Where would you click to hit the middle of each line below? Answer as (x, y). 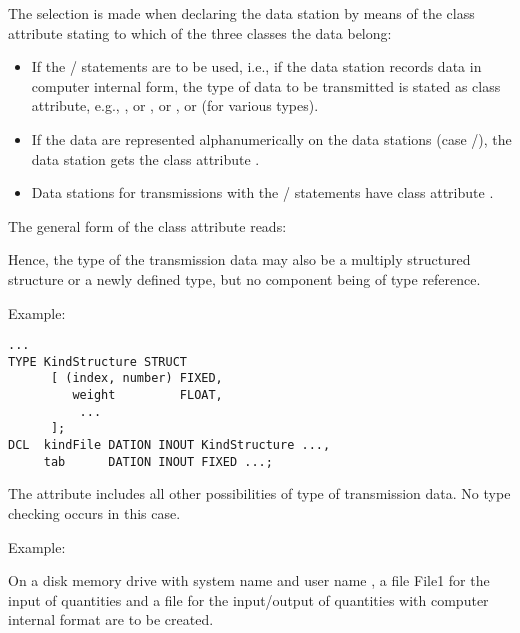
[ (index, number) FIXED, (136, 378)
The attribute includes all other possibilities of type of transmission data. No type (259, 493)
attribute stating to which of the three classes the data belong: (200, 32)
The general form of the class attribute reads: (147, 225)
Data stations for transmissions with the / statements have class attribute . (262, 192)
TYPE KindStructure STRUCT (97, 361)
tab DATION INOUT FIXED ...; (158, 461)
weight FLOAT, (147, 395)
